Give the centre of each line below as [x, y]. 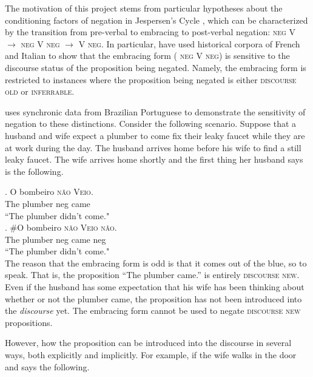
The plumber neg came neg [56, 239]
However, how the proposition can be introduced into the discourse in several [148, 343]
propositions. [29, 322]
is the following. [34, 171]
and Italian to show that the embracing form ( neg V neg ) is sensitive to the [147, 56]
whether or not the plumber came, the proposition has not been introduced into [153, 298]
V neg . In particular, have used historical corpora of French [189, 43]
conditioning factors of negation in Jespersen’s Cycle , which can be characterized [156, 20]
